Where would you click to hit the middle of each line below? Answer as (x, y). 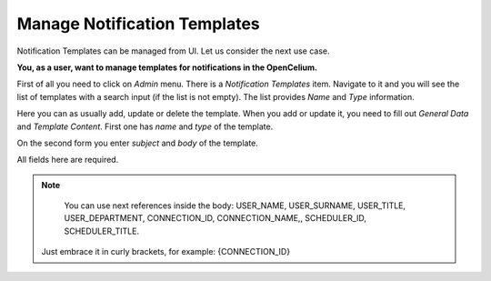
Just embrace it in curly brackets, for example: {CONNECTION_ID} (166, 252)
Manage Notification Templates (138, 24)
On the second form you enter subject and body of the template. (138, 143)
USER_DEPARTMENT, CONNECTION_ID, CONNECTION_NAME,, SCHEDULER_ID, (215, 218)
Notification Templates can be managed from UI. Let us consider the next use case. (173, 51)
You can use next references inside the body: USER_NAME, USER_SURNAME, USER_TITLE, (235, 206)
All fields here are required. (68, 160)
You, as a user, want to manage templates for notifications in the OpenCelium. (167, 67)
